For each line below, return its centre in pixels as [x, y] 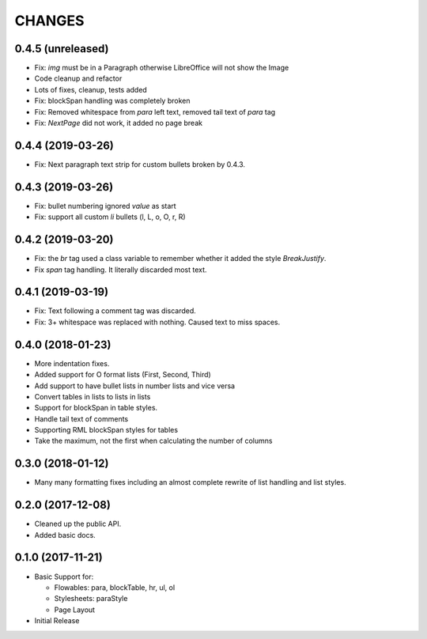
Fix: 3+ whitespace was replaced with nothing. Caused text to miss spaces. [157, 322]
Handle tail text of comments [81, 418]
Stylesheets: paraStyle [91, 599]
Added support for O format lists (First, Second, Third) [123, 375]
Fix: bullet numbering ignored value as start [106, 206]
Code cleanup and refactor [78, 78]
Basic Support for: [64, 577]
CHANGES [49, 21]
